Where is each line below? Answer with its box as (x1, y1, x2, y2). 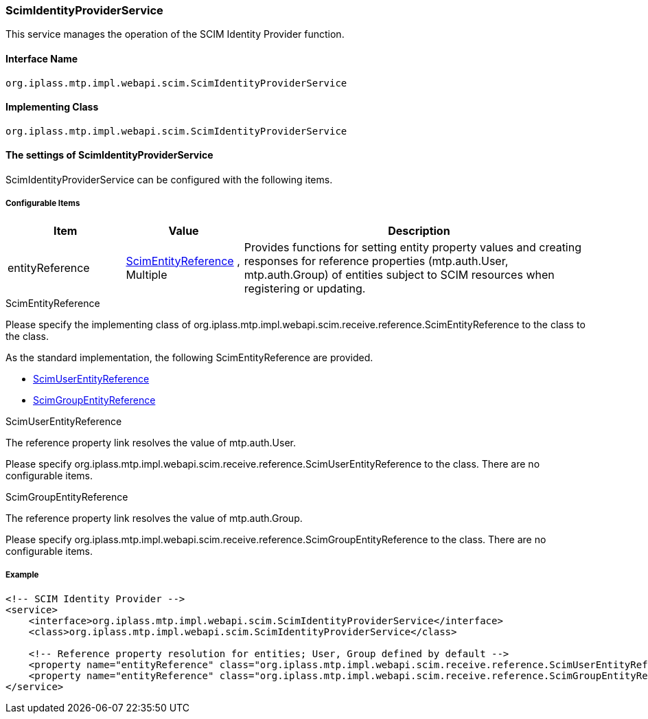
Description (388, 223, 450, 238)
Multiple (126, 267, 167, 282)
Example (5, 570, 39, 580)
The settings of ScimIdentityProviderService (5, 149, 213, 161)
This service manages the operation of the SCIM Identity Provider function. (5, 28, 345, 41)
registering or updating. (244, 281, 366, 295)
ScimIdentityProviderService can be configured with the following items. (5, 174, 333, 186)
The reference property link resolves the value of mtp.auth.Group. (5, 512, 303, 524)
